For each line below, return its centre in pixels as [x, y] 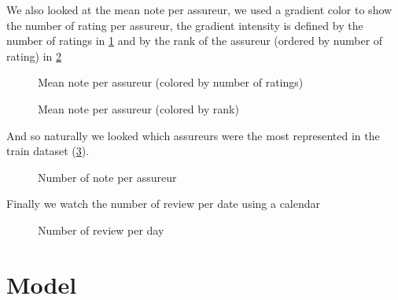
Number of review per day [101, 230]
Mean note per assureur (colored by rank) [138, 108]
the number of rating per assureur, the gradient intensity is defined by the [185, 25]
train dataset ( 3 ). [48, 151]
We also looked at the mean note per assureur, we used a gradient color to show [199, 9]
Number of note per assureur [107, 177]
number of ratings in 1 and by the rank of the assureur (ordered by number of [195, 41]
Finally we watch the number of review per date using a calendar [164, 204]
